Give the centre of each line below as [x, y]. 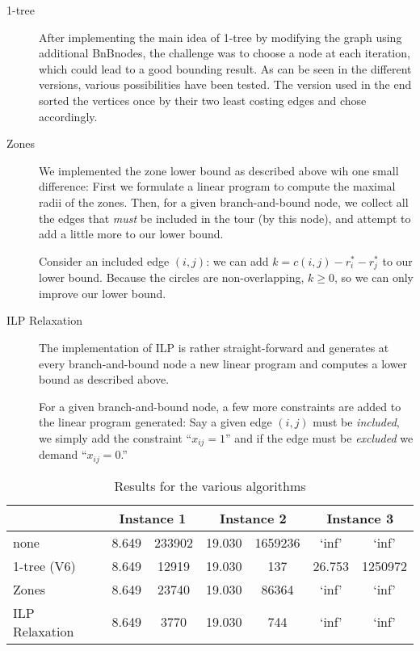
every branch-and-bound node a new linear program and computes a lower [223, 363]
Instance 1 [153, 518]
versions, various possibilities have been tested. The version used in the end [225, 84]
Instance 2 [253, 518]
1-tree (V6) [44, 565]
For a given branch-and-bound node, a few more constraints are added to [220, 406]
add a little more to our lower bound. [131, 234]
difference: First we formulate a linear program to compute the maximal [217, 186]
